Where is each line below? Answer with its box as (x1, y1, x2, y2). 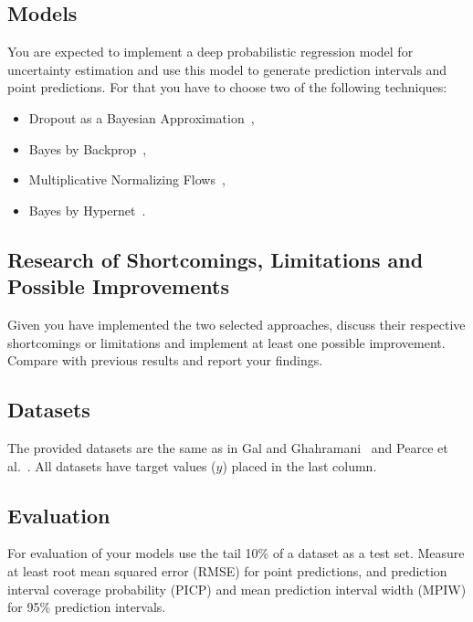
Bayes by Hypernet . (28, 200, 146, 219)
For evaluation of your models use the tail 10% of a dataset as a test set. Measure (7, 543, 465, 563)
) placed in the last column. (222, 456, 377, 475)
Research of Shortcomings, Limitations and (7, 245, 424, 273)
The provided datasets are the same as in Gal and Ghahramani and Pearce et (7, 438, 448, 457)
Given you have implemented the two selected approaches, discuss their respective (7, 314, 466, 333)
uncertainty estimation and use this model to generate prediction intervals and (7, 59, 447, 79)
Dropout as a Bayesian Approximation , (28, 108, 255, 127)
